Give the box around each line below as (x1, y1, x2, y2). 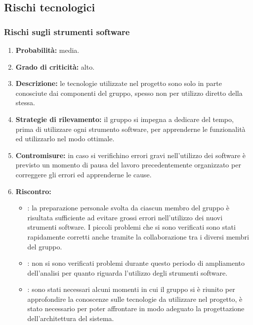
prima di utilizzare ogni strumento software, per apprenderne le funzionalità (15, 123, 246, 134)
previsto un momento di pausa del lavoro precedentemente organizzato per (15, 160, 241, 170)
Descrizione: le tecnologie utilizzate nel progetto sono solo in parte (15, 78, 222, 88)
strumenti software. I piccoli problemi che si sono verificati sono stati (27, 222, 236, 232)
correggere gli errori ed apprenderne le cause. (15, 169, 152, 179)
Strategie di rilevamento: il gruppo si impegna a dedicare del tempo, (15, 114, 234, 124)
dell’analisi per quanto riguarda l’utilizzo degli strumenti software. (27, 267, 228, 278)
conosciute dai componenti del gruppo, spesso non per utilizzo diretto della (15, 87, 243, 98)
